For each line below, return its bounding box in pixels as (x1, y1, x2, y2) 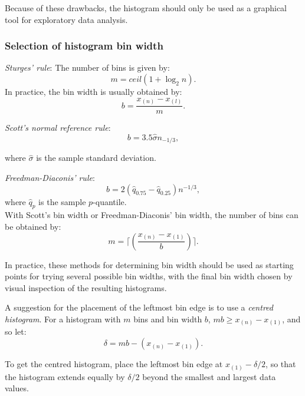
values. (5, 382, 29, 394)
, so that (265, 358, 296, 370)
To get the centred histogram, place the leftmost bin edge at (5, 358, 223, 370)
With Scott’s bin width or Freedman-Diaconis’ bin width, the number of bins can (5, 209, 299, 221)
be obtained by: (5, 220, 61, 232)
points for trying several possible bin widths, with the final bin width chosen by (5, 270, 293, 282)
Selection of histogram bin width (5, 38, 163, 53)
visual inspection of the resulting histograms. (5, 281, 167, 293)
